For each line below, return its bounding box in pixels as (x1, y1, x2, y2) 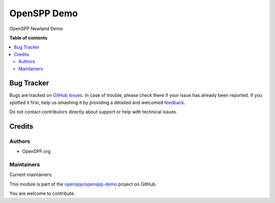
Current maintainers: (9, 171, 53, 178)
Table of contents (9, 35, 48, 41)
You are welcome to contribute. (9, 190, 75, 196)
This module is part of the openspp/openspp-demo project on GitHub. (9, 181, 157, 187)
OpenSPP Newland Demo (9, 26, 63, 32)
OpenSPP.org (22, 148, 51, 155)
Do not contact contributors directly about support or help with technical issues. (9, 109, 178, 115)
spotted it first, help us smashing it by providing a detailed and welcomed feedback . (9, 99, 186, 106)
